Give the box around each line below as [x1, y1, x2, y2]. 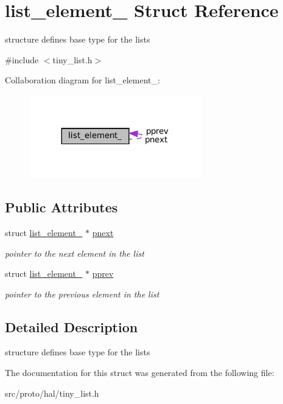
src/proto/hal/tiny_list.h [5, 386, 99, 399]
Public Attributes [5, 198, 118, 217]
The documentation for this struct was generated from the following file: [5, 366, 274, 379]
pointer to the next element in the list [5, 246, 144, 259]
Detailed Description [5, 317, 138, 336]
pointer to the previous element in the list [5, 287, 159, 300]
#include [5, 53, 39, 66]
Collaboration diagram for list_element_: [5, 74, 160, 86]
